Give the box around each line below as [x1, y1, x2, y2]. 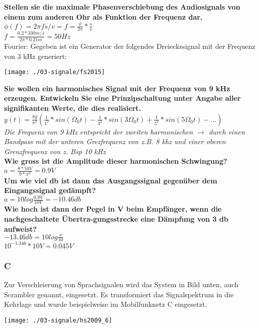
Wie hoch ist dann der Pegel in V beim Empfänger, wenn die [4, 204, 222, 214]
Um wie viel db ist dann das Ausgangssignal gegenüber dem [4, 175, 217, 185]
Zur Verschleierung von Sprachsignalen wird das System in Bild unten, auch [4, 279, 239, 290]
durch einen [209, 126, 245, 137]
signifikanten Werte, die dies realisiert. [4, 102, 141, 113]
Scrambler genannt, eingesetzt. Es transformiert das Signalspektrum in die [4, 289, 234, 299]
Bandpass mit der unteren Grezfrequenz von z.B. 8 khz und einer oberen [4, 136, 226, 147]
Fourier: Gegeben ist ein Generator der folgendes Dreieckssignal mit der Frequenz [4, 40, 255, 51]
